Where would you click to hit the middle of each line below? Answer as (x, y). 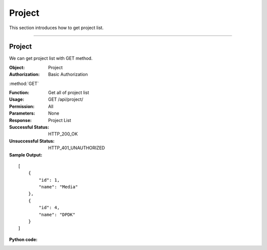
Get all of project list (69, 93)
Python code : (23, 239)
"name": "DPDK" (57, 214)
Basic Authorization (68, 75)
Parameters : (22, 113)
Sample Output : (26, 155)
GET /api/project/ (66, 99)
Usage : (17, 99)
